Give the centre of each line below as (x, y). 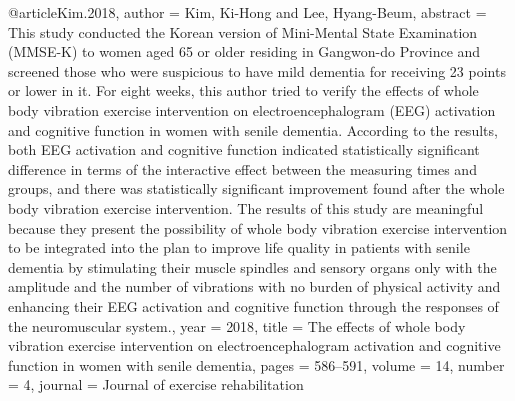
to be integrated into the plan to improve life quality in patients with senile (239, 247)
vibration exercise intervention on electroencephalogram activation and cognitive (254, 345)
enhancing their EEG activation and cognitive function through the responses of (253, 305)
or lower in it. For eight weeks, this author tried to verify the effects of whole (243, 90)
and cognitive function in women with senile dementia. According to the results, (253, 129)
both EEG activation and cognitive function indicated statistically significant (244, 149)
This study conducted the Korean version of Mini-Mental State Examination (243, 31)
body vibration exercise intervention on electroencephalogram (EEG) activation (252, 109)
